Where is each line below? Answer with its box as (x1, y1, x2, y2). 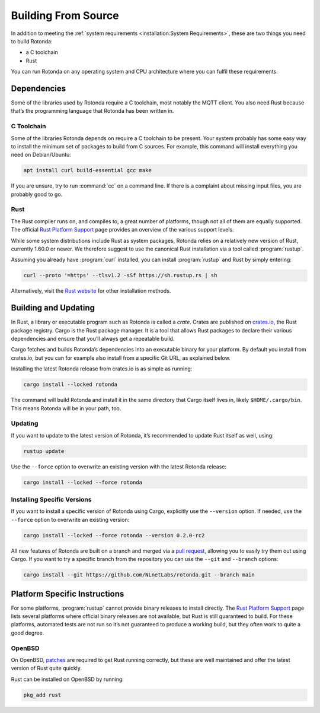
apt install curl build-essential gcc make (23, 167, 152, 174)
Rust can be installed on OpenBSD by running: (11, 676, 124, 683)
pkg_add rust (23, 692, 62, 698)
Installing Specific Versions (11, 496, 92, 504)
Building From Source (11, 9, 119, 22)
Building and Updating (11, 303, 95, 313)
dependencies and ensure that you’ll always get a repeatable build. (11, 335, 175, 343)
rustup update (23, 448, 65, 454)
